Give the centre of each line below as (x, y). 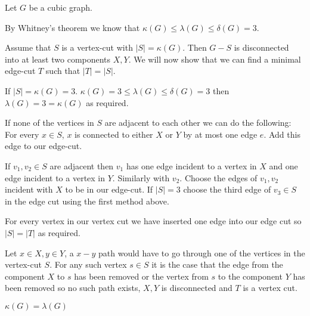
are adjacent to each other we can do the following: (198, 123)
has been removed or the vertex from (141, 276)
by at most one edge (220, 134)
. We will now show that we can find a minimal (215, 59)
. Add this (282, 134)
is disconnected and (197, 288)
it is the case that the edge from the (217, 264)
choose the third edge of (227, 189)
